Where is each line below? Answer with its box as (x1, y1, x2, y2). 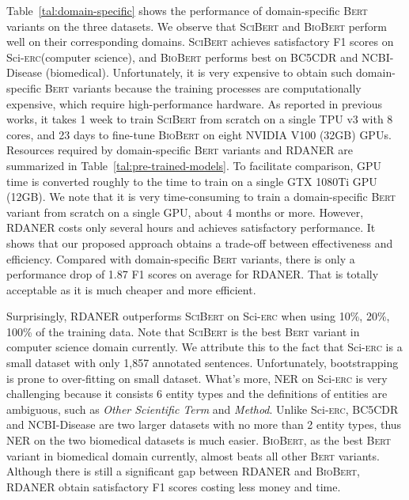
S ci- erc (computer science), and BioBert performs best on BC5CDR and (6, 48, 358, 65)
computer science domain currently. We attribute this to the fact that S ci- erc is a (6, 339, 403, 355)
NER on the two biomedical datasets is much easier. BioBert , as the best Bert (6, 432, 391, 449)
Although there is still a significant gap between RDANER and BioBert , (6, 463, 360, 479)
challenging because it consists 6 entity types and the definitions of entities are (6, 385, 388, 402)
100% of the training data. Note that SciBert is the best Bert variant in (6, 323, 360, 339)
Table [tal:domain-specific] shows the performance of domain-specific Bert (6, 2, 368, 18)
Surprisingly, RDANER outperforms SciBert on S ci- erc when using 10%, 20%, (6, 308, 390, 324)
